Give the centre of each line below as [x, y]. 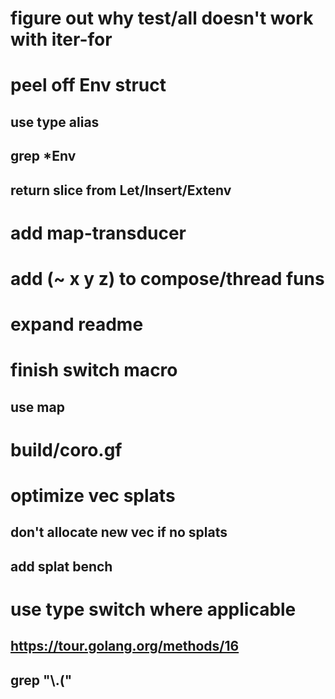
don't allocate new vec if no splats [119, 532]
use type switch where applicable [153, 609]
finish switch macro [94, 370]
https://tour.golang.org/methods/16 [125, 646]
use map [37, 407]
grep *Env [43, 156]
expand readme [77, 324]
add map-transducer [98, 233]
